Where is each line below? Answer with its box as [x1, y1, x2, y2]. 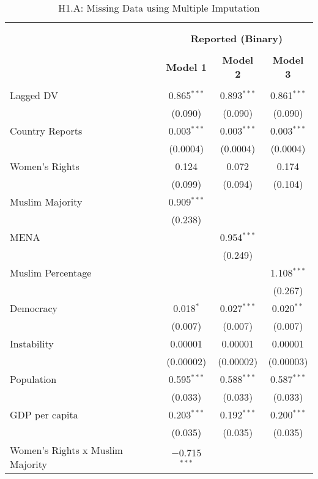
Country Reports [10, 124, 83, 138]
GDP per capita [10, 407, 78, 421]
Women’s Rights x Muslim [10, 443, 123, 457]
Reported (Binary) [190, 31, 283, 45]
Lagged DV [10, 88, 59, 102]
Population [10, 372, 57, 386]
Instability [10, 336, 54, 351]
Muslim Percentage [10, 265, 92, 280]
